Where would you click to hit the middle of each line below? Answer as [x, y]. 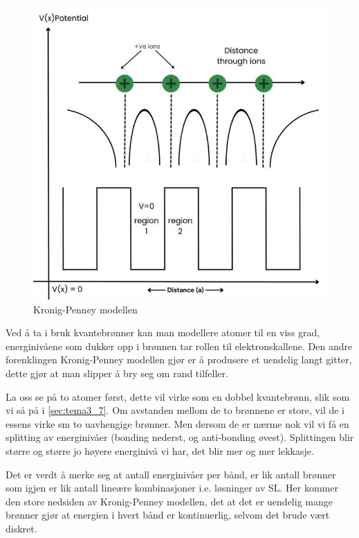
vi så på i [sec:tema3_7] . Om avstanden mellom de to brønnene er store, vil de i [175, 410]
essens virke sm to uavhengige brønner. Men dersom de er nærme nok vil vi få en [177, 423]
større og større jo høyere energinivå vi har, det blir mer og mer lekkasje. [160, 450]
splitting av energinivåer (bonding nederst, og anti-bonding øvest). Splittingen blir [180, 437]
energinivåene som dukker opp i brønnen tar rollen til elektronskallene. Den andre [179, 346]
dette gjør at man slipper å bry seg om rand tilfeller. [117, 373]
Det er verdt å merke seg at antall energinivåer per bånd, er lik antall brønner [171, 474]
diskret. [21, 528]
